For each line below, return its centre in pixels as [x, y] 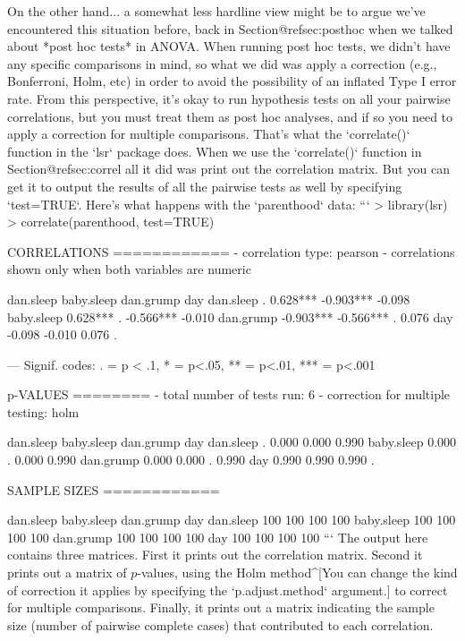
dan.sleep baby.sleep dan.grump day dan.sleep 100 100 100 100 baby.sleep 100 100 [232, 520]
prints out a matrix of [67, 573]
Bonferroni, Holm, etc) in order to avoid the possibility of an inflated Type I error [232, 81]
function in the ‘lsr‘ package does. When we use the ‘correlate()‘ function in [215, 151]
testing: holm [43, 411]
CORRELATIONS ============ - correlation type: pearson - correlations [231, 251]
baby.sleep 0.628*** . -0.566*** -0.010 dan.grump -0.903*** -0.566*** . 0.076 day [230, 316]
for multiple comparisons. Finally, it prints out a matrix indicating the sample [221, 607]
